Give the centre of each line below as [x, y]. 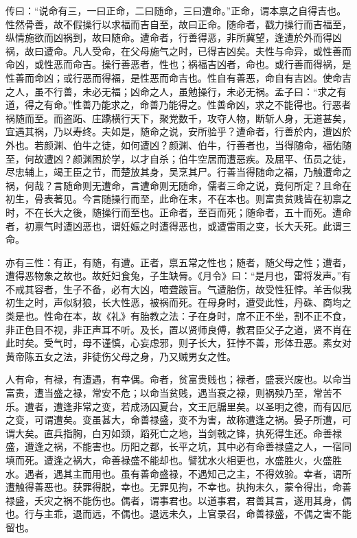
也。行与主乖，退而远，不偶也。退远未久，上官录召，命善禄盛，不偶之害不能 [178, 514]
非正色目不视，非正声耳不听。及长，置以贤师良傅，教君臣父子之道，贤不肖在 [178, 329]
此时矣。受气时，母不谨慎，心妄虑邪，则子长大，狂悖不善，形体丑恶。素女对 [178, 343]
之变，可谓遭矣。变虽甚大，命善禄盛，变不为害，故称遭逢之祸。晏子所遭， [174, 420]
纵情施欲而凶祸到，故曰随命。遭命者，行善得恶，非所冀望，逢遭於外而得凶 [174, 37]
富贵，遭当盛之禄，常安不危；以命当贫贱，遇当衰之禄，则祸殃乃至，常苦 [169, 393]
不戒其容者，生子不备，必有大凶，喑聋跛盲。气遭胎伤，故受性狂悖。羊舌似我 [178, 289]
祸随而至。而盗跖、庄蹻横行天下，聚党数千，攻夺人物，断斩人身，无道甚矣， [178, 118]
